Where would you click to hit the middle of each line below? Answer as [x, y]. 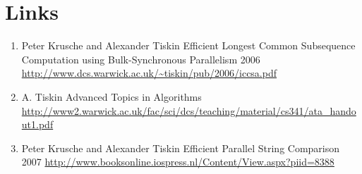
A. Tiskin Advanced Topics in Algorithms [111, 96]
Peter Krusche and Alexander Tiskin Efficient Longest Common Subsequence [188, 45]
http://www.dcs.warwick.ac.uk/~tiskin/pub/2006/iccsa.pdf [149, 73]
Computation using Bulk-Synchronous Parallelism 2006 [141, 59]
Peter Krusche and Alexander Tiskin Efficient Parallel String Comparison [181, 148]
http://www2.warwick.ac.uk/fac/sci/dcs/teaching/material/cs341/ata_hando [189, 110]
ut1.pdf [37, 124]
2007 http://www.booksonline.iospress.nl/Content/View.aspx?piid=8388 [178, 162]
